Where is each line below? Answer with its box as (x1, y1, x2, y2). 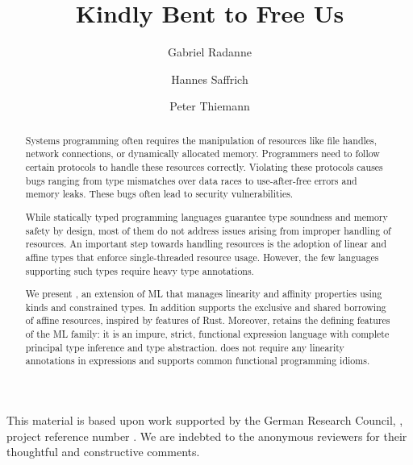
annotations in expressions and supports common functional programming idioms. (25, 354, 370, 367)
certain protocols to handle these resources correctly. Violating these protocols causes (25, 160, 383, 174)
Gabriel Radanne (168, 44, 252, 60)
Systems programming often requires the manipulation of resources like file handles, (25, 133, 378, 147)
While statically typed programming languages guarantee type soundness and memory (25, 210, 388, 223)
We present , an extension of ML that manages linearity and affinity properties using (25, 287, 382, 301)
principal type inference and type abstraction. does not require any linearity (25, 340, 344, 354)
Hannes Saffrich (171, 70, 248, 87)
